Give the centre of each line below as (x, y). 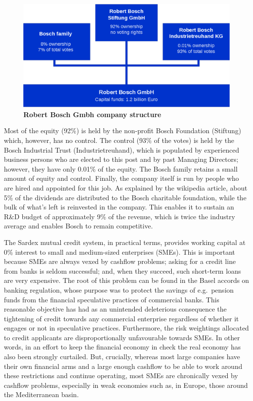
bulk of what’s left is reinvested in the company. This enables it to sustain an (119, 207)
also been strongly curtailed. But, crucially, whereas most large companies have (122, 357)
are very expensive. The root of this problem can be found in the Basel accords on (126, 280)
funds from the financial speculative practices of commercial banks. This (112, 299)
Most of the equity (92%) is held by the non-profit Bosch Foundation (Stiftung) (123, 131)
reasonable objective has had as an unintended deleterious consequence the (115, 309)
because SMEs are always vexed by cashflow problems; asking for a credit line (120, 261)
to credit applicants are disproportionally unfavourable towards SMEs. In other (122, 337)
